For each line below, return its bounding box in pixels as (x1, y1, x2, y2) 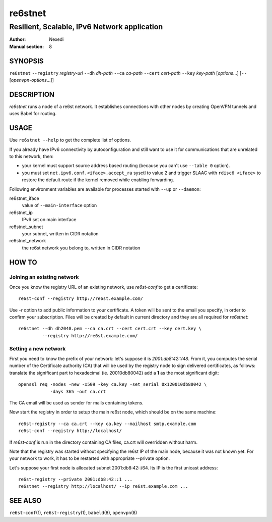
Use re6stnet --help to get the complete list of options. (9, 137, 131, 143)
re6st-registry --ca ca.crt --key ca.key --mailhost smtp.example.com (18, 421, 196, 427)
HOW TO (9, 258, 37, 267)
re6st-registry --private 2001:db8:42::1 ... (18, 477, 133, 482)
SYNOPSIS (9, 57, 44, 65)
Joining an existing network (9, 273, 79, 280)
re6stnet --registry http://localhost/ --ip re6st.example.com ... (18, 484, 188, 489)
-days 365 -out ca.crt (50, 389, 106, 394)
